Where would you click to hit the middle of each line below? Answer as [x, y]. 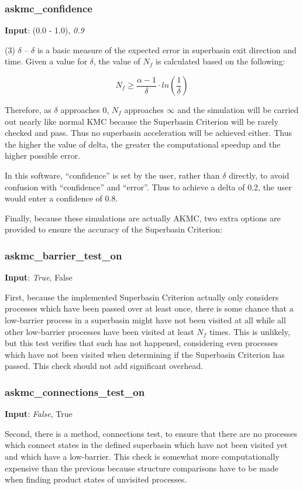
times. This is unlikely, [249, 331]
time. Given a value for [46, 61]
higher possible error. [43, 155]
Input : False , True [39, 414]
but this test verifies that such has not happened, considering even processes [142, 343]
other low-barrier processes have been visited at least [99, 331]
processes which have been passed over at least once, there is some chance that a [149, 308]
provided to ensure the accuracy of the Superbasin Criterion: [113, 229]
